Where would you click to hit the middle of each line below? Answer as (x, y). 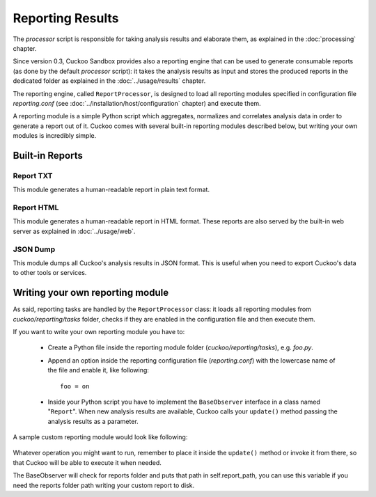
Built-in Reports (48, 156)
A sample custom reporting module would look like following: (100, 437)
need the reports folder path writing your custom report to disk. (104, 485)
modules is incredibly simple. (55, 136)
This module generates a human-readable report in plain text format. (111, 190)
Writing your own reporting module (91, 293)
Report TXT (33, 175)
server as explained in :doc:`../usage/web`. (74, 231)
